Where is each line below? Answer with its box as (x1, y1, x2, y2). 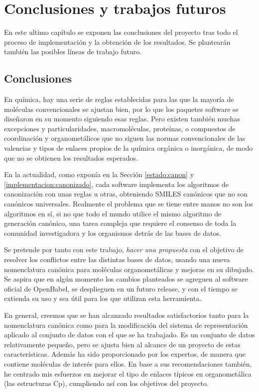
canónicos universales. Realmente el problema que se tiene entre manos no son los (4, 198, 253, 209)
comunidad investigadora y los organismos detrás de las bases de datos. (4, 227, 221, 238)
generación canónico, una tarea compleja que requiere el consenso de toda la (4, 218, 237, 228)
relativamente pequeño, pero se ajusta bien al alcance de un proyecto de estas (4, 339, 241, 349)
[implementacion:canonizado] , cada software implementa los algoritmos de (4, 179, 229, 189)
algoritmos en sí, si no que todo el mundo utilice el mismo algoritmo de (4, 208, 222, 218)
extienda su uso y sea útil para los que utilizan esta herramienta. (4, 293, 202, 303)
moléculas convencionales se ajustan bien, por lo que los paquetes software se (4, 103, 239, 114)
